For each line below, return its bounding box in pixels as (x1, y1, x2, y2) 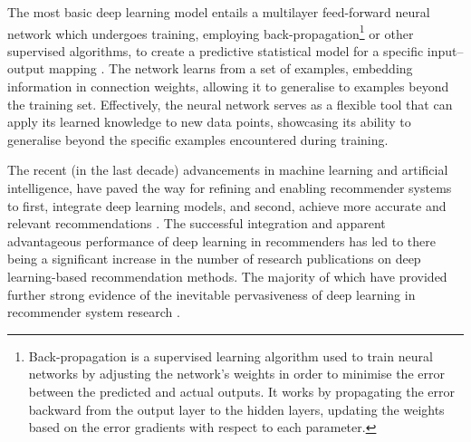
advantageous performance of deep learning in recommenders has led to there (7, 231, 436, 250)
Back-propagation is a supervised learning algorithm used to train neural (28, 346, 433, 365)
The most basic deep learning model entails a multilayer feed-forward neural (7, 3, 430, 21)
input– (427, 41, 464, 60)
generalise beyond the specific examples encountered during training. (7, 130, 389, 149)
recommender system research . (7, 303, 180, 322)
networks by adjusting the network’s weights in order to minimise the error (28, 364, 445, 383)
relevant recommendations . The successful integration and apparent (7, 214, 386, 233)
